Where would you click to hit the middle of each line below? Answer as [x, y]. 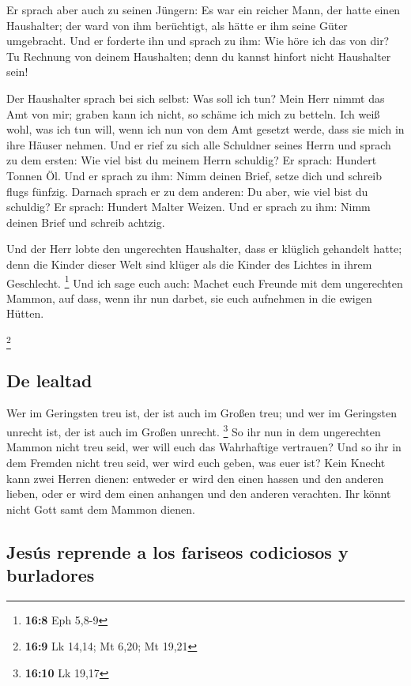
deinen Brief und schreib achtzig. [86, 222]
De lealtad [49, 380]
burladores [51, 575]
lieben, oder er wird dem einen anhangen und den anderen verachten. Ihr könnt [199, 494]
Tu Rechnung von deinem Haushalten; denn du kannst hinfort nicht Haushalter [199, 56]
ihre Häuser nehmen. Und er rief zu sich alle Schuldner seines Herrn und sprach [199, 144]
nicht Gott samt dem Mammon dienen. [101, 509]
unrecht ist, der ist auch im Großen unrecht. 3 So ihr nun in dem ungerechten [194, 430]
